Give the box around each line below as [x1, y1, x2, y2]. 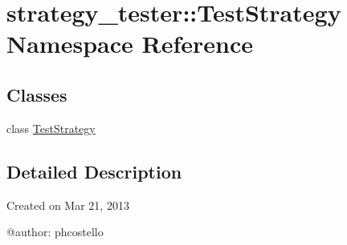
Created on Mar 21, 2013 [6, 196, 129, 213]
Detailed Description [6, 159, 182, 183]
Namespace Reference [6, 27, 253, 60]
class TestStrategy [6, 119, 96, 136]
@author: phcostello [6, 223, 104, 240]
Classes [6, 82, 67, 106]
